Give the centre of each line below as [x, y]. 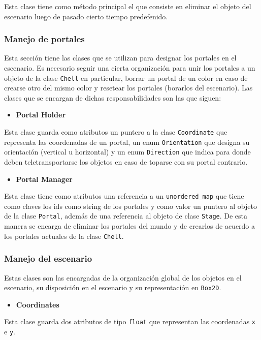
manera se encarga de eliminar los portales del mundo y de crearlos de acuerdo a [130, 226]
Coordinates [38, 304]
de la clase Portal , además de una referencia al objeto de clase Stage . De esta [126, 216]
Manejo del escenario [48, 258]
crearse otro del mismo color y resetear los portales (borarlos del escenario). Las [128, 88]
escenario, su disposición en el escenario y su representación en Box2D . [113, 287]
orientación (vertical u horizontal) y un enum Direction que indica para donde [127, 152]
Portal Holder [41, 115]
